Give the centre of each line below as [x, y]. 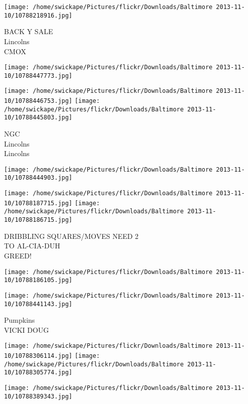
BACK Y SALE [29, 31]
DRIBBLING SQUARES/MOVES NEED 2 [71, 236]
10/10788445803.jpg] [38, 118]
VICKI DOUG [27, 329]
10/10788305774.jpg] [38, 373]
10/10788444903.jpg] [38, 178]
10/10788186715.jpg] [38, 220]
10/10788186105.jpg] [38, 280]
